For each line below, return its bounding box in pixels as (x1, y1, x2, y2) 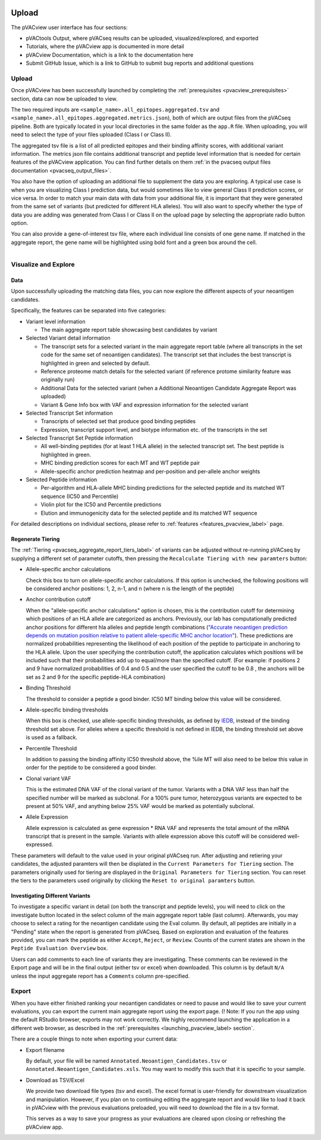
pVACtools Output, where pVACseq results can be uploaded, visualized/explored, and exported (26, 35, 259, 42)
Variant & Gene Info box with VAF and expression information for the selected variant (40, 401, 249, 408)
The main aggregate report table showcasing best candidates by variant (40, 326, 218, 333)
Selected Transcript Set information (26, 409, 113, 416)
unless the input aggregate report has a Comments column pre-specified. (11, 972, 190, 979)
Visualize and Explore (11, 261, 75, 269)
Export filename (26, 1046, 65, 1053)
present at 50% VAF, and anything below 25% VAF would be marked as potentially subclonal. (26, 802, 255, 809)
